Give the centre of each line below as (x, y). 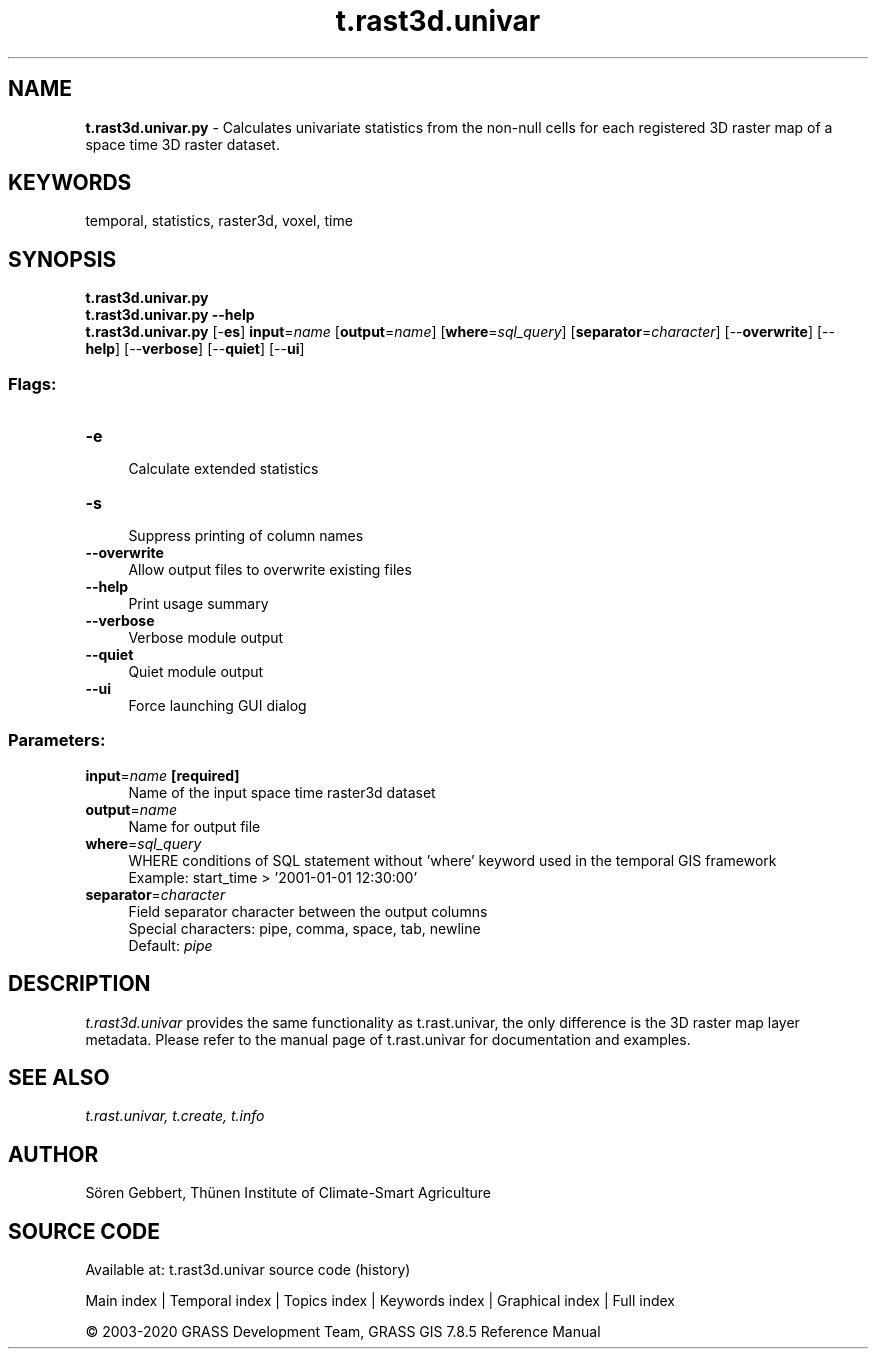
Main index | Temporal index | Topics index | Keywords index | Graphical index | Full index (380, 1301)
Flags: (32, 383)
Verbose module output (206, 638)
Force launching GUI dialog (217, 706)
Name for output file (194, 826)
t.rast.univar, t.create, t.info (175, 1116)
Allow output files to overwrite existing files (270, 570)
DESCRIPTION (79, 984)
